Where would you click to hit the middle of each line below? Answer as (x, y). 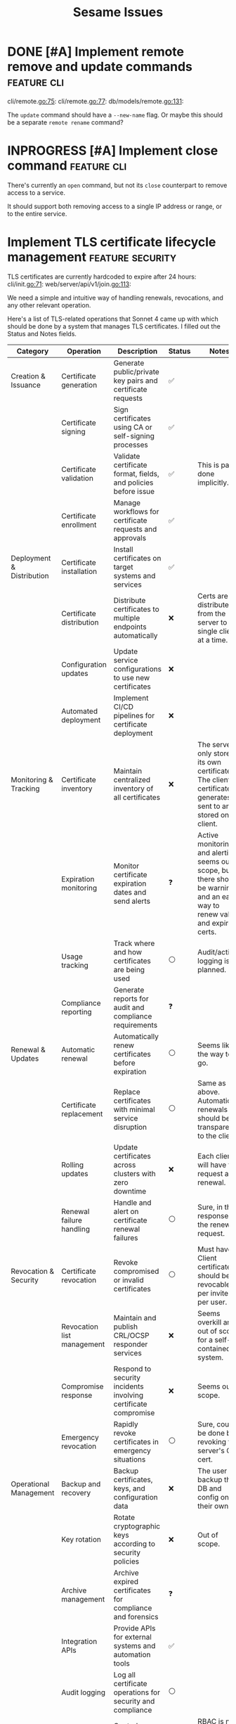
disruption (130, 1127)
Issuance (26, 385)
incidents (129, 1386)
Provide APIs (135, 1628)
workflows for (136, 511)
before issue (134, 491)
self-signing (134, 435)
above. (209, 1092)
